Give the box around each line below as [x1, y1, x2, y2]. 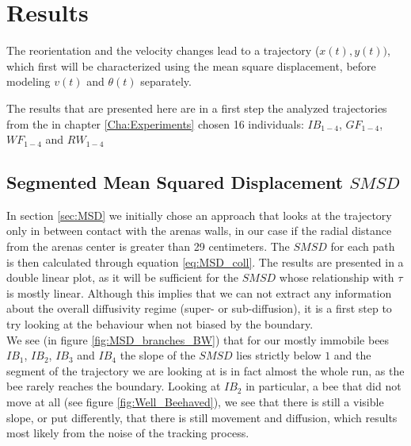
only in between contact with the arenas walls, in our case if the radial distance [6, 222, 392, 239]
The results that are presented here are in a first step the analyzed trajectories [6, 99, 387, 116]
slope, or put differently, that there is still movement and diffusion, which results [6, 409, 398, 425]
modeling [6, 73, 51, 90]
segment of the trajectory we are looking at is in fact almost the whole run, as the [6, 362, 405, 379]
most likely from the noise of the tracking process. [6, 425, 249, 441]
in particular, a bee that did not [245, 378, 401, 394]
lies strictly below [236, 347, 322, 363]
